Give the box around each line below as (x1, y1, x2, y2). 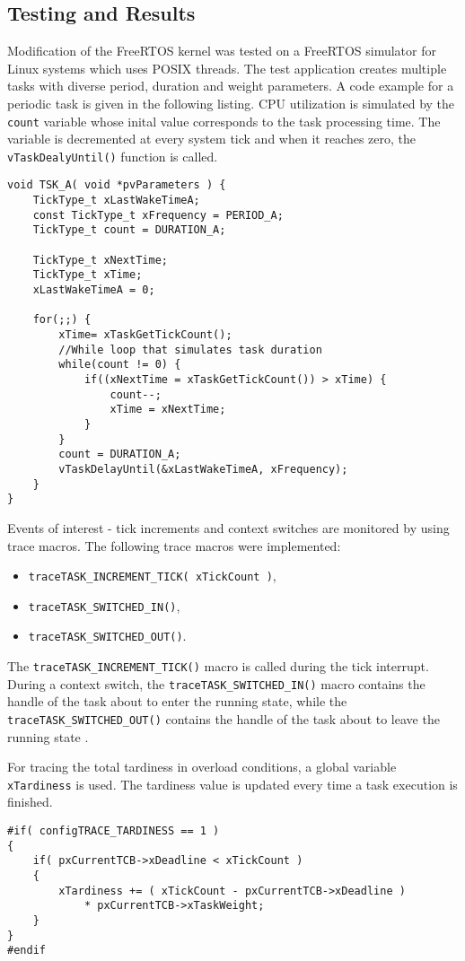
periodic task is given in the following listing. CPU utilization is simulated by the (7, 93, 455, 112)
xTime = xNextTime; (110, 403, 226, 416)
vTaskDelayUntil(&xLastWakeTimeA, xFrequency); (58, 462, 348, 476)
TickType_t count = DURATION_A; (32, 223, 226, 237)
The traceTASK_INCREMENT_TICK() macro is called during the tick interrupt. (7, 657, 429, 676)
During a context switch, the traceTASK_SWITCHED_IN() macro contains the (7, 674, 426, 693)
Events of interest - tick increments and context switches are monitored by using (7, 518, 450, 537)
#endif (7, 944, 46, 957)
